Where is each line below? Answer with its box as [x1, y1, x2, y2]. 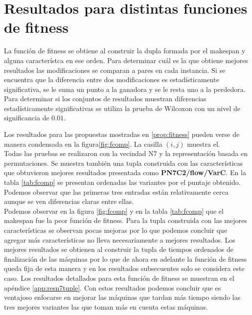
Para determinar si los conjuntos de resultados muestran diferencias [4, 93, 206, 104]
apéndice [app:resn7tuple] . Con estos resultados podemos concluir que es [4, 282, 221, 292]
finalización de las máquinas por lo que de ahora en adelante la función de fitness [4, 253, 247, 264]
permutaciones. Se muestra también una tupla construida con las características [4, 157, 243, 168]
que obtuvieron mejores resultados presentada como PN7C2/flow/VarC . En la [4, 167, 246, 178]
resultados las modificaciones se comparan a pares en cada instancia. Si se [4, 65, 226, 75]
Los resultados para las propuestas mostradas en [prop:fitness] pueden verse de [4, 129, 240, 139]
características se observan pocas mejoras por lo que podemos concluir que [4, 225, 228, 235]
